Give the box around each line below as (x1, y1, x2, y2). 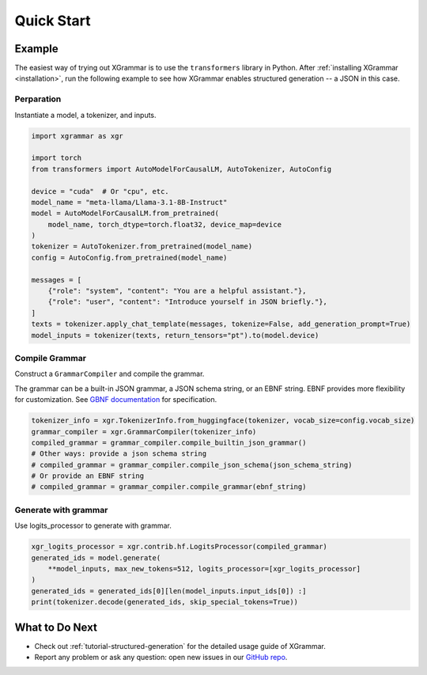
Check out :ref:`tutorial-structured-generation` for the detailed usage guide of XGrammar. (34, 641, 326, 650)
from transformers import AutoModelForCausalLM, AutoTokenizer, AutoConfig (31, 165, 332, 173)
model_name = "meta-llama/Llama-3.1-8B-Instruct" (31, 198, 228, 207)
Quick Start (14, 12, 91, 29)
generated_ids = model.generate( (31, 553, 161, 562)
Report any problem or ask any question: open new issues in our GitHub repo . (34, 653, 288, 662)
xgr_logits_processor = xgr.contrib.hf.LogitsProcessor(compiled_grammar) (31, 542, 328, 552)
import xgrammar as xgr (31, 131, 124, 140)
